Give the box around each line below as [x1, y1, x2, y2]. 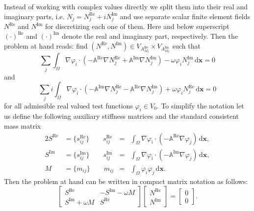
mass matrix [4, 121, 41, 131]
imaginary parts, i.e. [4, 11, 65, 21]
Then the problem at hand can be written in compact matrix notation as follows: [4, 176, 248, 186]
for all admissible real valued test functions [4, 100, 133, 110]
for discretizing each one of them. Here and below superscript [45, 21, 229, 31]
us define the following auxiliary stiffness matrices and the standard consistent [4, 111, 239, 121]
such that [172, 40, 201, 51]
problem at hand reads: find [4, 40, 88, 51]
